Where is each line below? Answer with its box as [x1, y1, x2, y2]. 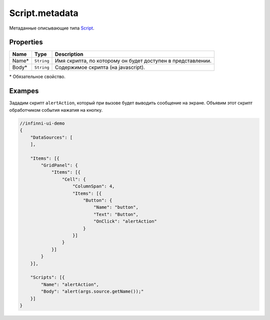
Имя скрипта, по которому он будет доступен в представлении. [55, 58, 212, 65]
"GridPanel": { [40, 163, 78, 168]
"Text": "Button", [93, 211, 138, 217]
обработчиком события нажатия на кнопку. [9, 107, 103, 113]
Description [55, 51, 83, 58]
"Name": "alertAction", [40, 281, 99, 287]
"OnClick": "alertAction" [93, 218, 157, 224]
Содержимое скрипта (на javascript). [55, 64, 145, 71]
